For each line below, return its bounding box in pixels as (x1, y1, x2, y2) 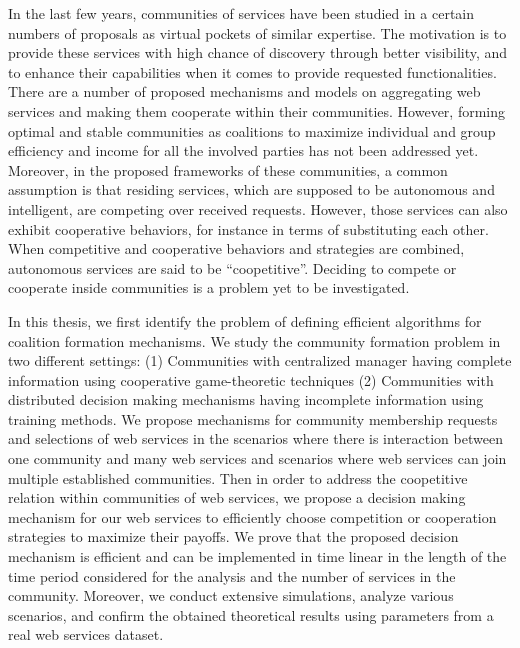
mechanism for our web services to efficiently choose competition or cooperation (8, 506, 497, 527)
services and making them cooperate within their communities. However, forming (8, 100, 506, 121)
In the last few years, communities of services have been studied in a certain (8, 3, 475, 23)
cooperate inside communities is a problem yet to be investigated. (8, 277, 410, 298)
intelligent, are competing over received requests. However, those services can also (8, 198, 508, 219)
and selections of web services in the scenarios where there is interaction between (8, 428, 503, 449)
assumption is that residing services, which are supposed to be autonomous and (8, 179, 495, 200)
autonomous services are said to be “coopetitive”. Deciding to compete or (8, 257, 457, 278)
